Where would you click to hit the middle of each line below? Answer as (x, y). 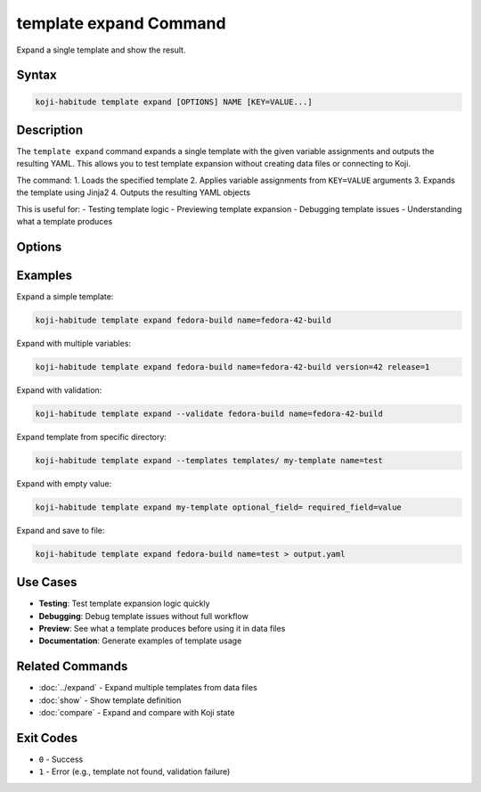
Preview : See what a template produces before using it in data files (162, 629)
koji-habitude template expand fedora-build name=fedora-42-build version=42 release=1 (232, 367)
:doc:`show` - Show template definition (110, 700)
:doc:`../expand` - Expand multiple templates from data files (148, 688)
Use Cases (47, 582)
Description (50, 130)
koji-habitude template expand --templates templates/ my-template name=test (209, 460)
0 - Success (61, 759)
